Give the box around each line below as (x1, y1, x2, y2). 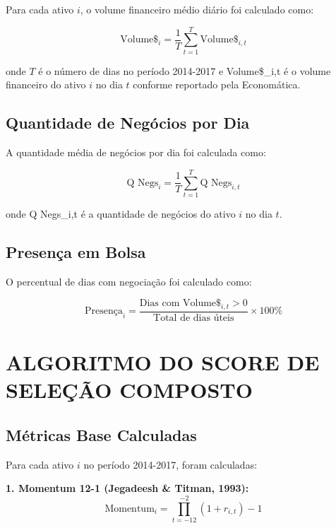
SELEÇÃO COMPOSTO (6, 375, 253, 404)
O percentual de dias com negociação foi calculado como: (6, 274, 252, 288)
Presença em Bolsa (6, 240, 146, 262)
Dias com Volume (139, 298, 217, 309)
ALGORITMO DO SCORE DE (6, 348, 320, 377)
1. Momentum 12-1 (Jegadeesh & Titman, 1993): (6, 481, 249, 495)
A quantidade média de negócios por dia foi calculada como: (6, 145, 266, 160)
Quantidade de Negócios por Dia (6, 112, 250, 134)
